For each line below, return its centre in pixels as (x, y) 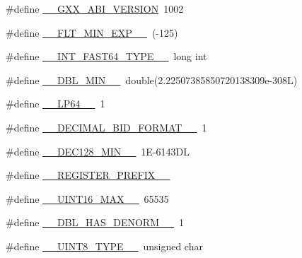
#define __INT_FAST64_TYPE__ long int (106, 56)
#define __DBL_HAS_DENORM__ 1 (95, 222)
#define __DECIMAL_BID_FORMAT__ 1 (106, 127)
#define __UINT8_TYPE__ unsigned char (104, 246)
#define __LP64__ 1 (56, 104)
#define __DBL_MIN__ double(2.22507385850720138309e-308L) (152, 80)
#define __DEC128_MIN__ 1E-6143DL (98, 151)
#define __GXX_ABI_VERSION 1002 (95, 8)
